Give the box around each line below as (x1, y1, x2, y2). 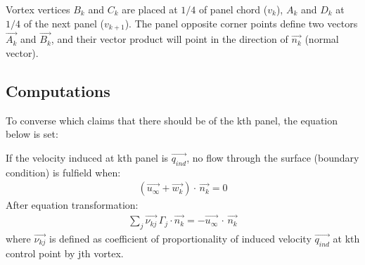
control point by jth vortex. (6, 245, 124, 260)
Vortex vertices (6, 2, 70, 16)
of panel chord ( (198, 2, 268, 16)
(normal (305, 32, 339, 46)
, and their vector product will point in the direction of (51, 32, 288, 46)
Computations (6, 79, 110, 101)
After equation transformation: (6, 198, 139, 212)
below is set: (6, 127, 58, 141)
